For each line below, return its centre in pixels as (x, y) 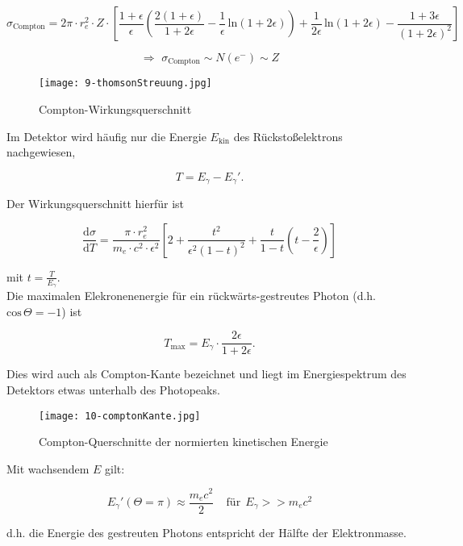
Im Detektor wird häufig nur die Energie (106, 136)
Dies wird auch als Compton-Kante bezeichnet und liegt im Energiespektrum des (206, 374)
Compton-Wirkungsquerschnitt (115, 109)
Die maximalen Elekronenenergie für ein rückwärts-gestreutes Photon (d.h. (192, 296)
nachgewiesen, (41, 152)
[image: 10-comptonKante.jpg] (120, 416)
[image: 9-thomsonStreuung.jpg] (125, 83)
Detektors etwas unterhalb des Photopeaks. (113, 390)
